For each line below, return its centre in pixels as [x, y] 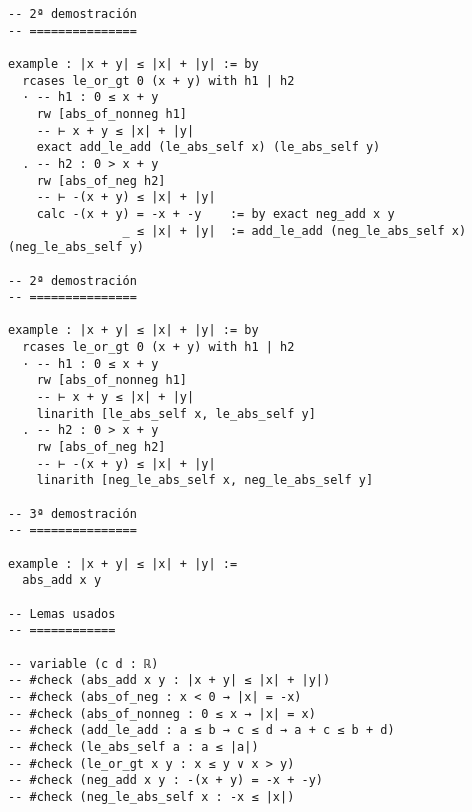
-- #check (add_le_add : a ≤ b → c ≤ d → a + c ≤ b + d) [201, 730]
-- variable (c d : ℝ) [83, 663]
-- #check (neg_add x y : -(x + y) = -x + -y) [165, 780]
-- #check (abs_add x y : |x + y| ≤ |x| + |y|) [169, 680]
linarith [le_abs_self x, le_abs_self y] [176, 413]
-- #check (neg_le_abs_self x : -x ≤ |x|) [151, 796]
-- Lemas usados [62, 613]
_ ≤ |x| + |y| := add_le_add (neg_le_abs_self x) [294, 230]
